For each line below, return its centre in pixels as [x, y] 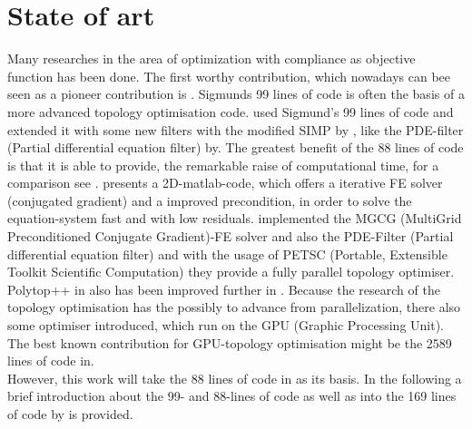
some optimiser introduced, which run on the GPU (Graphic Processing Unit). [226, 325]
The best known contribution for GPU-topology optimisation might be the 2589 [230, 342]
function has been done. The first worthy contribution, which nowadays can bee [229, 76]
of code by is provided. [70, 414]
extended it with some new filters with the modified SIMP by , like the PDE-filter [236, 129]
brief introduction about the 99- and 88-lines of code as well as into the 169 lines [232, 396]
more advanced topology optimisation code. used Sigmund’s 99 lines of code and [231, 111]
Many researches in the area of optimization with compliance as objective [211, 58]
